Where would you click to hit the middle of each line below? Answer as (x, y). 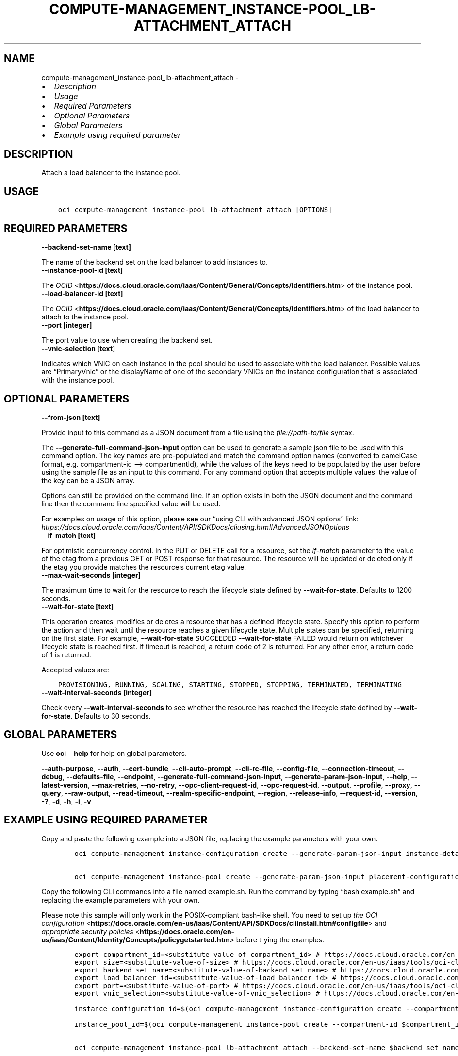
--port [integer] (67, 325)
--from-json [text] (71, 417)
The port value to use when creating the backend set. (127, 340)
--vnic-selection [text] (78, 349)
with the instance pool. (78, 380)
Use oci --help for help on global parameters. (114, 753)
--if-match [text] (69, 535)
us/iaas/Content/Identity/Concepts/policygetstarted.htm (136, 939)
